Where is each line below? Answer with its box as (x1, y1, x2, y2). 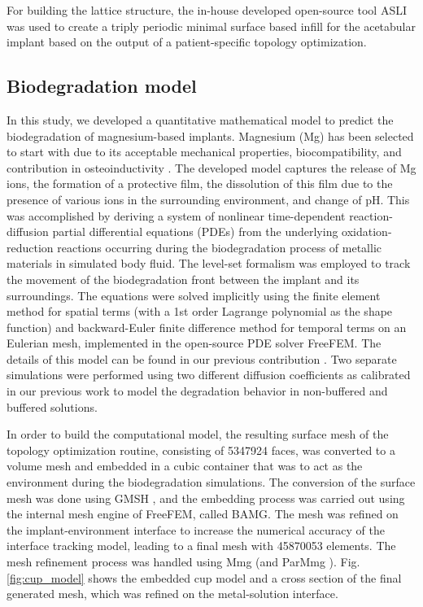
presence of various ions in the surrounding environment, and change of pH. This (7, 190, 410, 207)
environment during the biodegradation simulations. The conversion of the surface (7, 474, 416, 491)
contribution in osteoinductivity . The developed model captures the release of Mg (7, 159, 416, 176)
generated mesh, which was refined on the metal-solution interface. (7, 585, 338, 602)
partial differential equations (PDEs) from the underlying (52, 223, 338, 240)
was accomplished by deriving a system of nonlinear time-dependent (7, 207, 346, 224)
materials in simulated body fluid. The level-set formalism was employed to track (7, 255, 411, 272)
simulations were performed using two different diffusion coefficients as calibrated (7, 366, 411, 383)
